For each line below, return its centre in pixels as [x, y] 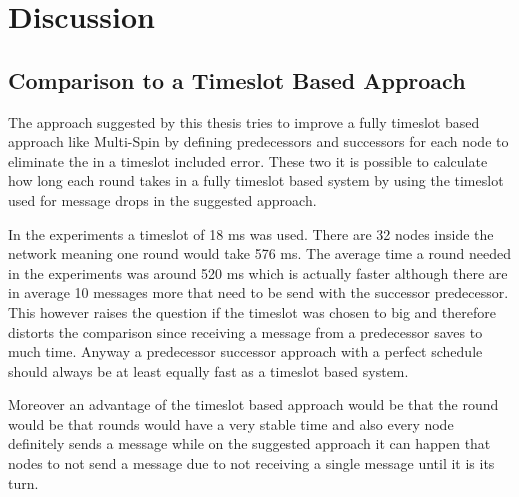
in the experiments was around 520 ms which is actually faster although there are [258, 272]
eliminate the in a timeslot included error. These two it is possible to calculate [248, 160]
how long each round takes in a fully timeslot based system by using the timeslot [256, 180]
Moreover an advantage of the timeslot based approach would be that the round [253, 404]
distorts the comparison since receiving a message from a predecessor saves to [245, 331]
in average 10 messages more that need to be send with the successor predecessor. [258, 292]
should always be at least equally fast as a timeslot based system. [208, 370]
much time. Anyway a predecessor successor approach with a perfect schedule [245, 351]
